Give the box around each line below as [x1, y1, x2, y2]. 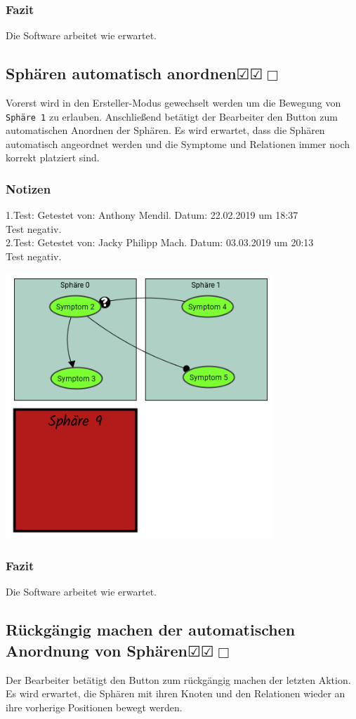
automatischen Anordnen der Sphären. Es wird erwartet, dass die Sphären [6, 123, 325, 137]
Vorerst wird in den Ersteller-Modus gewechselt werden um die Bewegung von [6, 95, 341, 110]
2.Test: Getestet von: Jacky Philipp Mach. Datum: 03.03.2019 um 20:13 [6, 235, 314, 250]
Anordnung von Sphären [6, 639, 187, 661]
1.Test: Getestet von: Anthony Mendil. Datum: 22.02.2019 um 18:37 [6, 208, 298, 222]
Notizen [6, 180, 51, 197]
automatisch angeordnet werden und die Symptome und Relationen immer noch [6, 136, 350, 151]
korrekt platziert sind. [6, 150, 100, 165]
